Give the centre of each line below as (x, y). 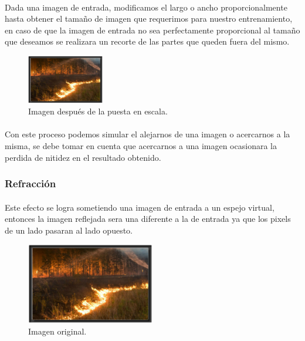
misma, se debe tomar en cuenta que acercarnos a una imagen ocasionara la (141, 145)
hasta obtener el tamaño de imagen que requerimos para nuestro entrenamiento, (149, 18)
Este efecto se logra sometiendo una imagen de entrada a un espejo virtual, (140, 207)
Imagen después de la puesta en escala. (98, 111)
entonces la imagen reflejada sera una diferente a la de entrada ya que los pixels (148, 219)
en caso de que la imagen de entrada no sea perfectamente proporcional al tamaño (152, 30)
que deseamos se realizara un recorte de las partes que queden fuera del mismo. (147, 41)
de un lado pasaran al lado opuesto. (69, 230)
